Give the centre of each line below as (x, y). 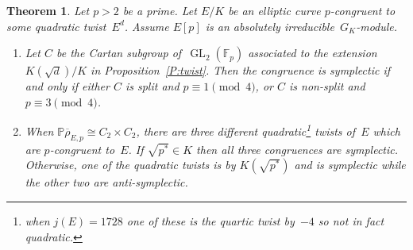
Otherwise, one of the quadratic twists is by (130, 165)
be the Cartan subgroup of (119, 53)
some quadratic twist (56, 26)
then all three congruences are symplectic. (297, 149)
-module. (377, 26)
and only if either (67, 86)
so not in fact (351, 221)
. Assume (147, 26)
